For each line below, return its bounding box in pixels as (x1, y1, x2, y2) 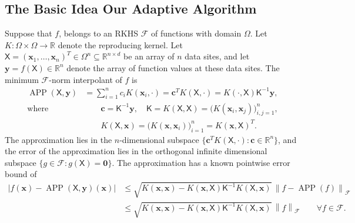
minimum (5, 73, 39, 85)
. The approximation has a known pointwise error (112, 156, 290, 168)
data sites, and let (185, 50, 250, 62)
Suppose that (5, 27, 52, 39)
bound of (5, 168, 37, 180)
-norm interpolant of (49, 73, 122, 85)
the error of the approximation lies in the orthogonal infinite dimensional (5, 145, 267, 157)
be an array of (123, 50, 175, 62)
